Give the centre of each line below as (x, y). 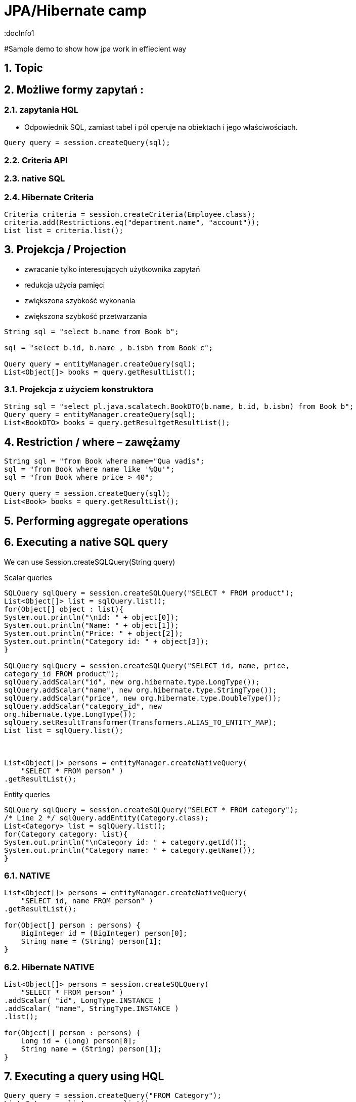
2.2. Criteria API (36, 160)
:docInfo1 (19, 33)
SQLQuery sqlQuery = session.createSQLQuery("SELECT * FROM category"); (151, 810)
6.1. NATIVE (27, 875)
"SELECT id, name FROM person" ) (87, 901)
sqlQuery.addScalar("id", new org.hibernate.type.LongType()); (132, 682)
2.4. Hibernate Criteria (49, 197)
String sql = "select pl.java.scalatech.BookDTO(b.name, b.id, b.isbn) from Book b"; (179, 407)
